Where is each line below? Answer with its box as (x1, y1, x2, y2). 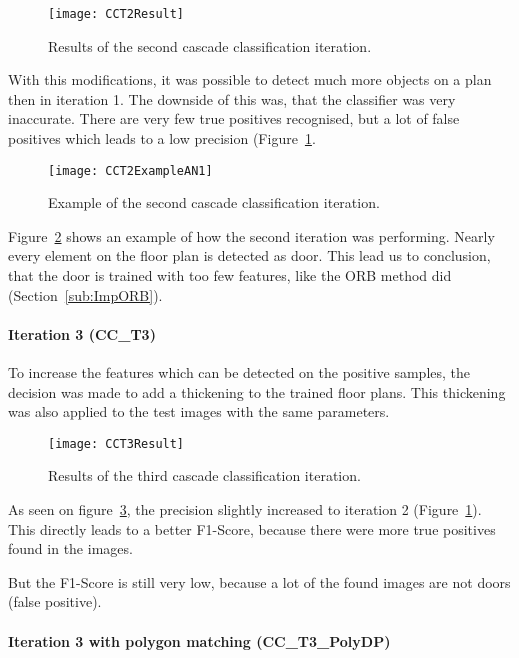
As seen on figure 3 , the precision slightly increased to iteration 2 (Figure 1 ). (8, 499, 482, 520)
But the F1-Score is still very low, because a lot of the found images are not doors (8, 571, 511, 592)
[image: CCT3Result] (48, 436, 185, 451)
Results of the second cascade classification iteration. (48, 35, 372, 56)
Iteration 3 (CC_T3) (8, 323, 156, 344)
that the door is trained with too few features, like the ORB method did (8, 265, 452, 286)
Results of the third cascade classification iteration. (48, 465, 361, 486)
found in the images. (8, 538, 133, 559)
